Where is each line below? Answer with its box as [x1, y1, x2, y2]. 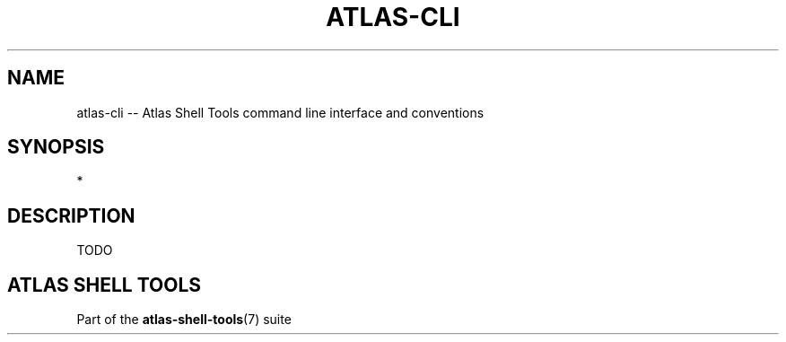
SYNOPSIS [7, 136, 105, 159]
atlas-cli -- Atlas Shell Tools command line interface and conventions [76, 104, 485, 120]
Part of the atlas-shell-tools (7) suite [76, 311, 292, 328]
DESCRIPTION [7, 204, 135, 227]
